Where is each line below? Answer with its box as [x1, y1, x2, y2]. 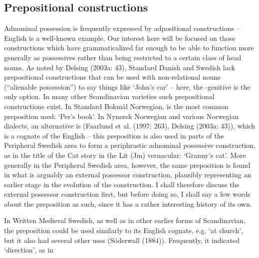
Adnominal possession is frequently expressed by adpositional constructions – [4, 23, 240, 33]
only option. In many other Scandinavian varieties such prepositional [4, 91, 215, 102]
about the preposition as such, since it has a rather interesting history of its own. [4, 198, 252, 209]
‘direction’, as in [4, 245, 53, 255]
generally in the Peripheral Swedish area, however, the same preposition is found [4, 159, 251, 170]
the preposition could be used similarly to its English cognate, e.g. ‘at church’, [4, 225, 244, 236]
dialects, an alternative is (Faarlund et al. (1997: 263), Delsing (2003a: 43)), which [4, 121, 256, 131]
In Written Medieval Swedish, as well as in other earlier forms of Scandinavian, [4, 215, 246, 226]
